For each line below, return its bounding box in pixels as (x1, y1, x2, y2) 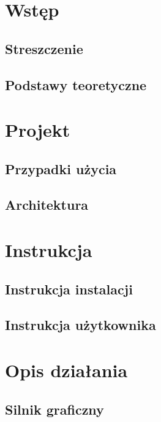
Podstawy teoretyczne (5, 75, 147, 94)
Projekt (5, 117, 70, 142)
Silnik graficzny (5, 399, 104, 418)
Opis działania (5, 358, 128, 382)
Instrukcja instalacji (5, 279, 133, 298)
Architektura (5, 195, 89, 214)
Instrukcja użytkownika (5, 315, 156, 334)
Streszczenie (5, 39, 83, 58)
